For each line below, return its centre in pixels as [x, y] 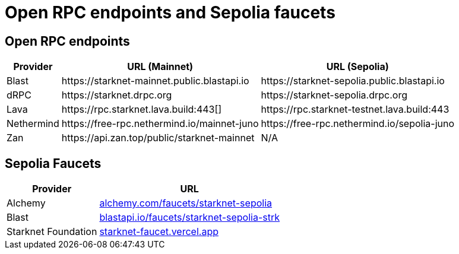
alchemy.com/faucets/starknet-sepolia [186, 203]
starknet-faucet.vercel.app [159, 232]
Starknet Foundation [52, 232]
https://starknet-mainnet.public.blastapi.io [155, 81]
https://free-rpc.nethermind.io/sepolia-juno [358, 124]
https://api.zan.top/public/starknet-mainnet [158, 138]
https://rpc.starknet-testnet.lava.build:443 [355, 109]
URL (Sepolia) [357, 67]
